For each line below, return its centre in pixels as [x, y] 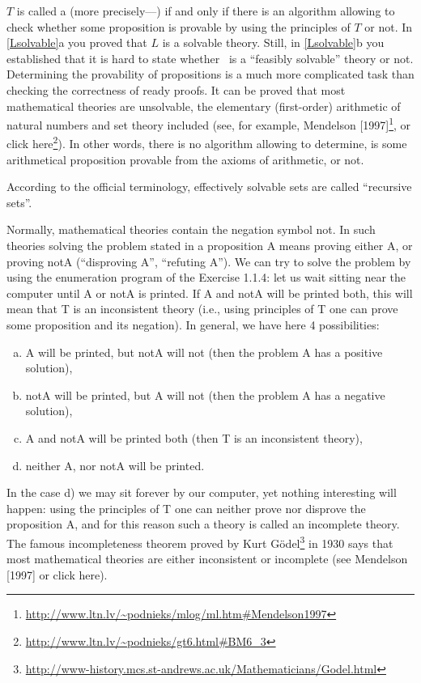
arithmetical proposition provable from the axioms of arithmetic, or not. [185, 159]
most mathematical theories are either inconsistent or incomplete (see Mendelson [207, 559]
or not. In [389, 26]
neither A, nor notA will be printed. [115, 465]
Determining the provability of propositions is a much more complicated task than [210, 74]
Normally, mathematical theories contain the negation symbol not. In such [191, 229]
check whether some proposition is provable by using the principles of [179, 26]
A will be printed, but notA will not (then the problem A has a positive [204, 352]
